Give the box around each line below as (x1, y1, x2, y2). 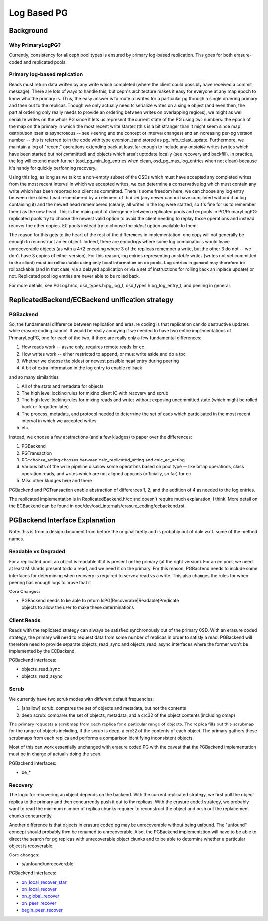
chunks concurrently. (9, 813, 53, 819)
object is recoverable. (9, 843, 54, 849)
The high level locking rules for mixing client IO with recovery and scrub (21, 390, 169, 396)
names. (9, 536, 24, 542)
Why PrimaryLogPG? (9, 41, 61, 48)
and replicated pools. (23, 59, 67, 65)
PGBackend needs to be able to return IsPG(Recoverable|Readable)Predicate (21, 597, 179, 603)
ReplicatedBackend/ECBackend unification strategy (9, 295, 174, 304)
